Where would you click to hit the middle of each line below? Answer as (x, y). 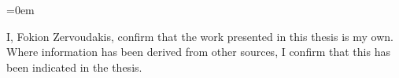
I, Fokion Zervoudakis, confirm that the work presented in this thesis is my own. (200, 36)
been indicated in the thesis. (74, 67)
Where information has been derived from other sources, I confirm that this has (198, 52)
